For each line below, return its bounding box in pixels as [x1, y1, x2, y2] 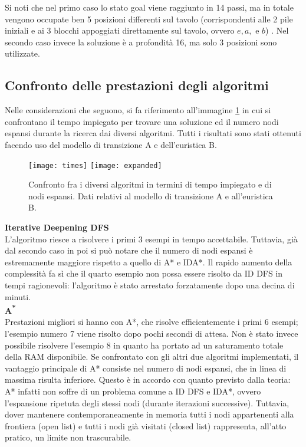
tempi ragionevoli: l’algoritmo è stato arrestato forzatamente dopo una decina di [5, 278, 295, 291]
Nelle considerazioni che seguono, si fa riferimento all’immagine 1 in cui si [5, 104, 271, 116]
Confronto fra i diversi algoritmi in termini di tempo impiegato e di [28, 178, 272, 190]
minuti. [5, 290, 31, 303]
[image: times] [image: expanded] [28, 161, 162, 170]
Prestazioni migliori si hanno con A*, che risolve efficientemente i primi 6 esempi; [5, 315, 298, 328]
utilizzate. [5, 47, 40, 60]
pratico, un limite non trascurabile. [5, 431, 131, 443]
